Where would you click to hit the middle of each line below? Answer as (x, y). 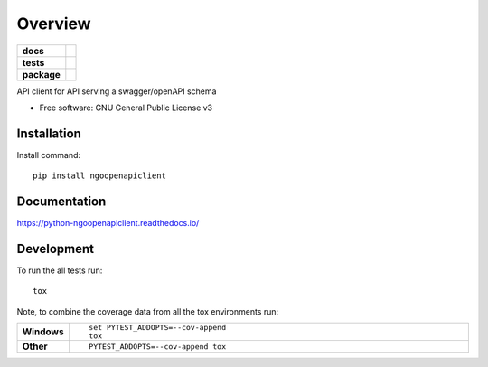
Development (56, 249)
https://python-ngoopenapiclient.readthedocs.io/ (108, 223)
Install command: (49, 155)
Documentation (61, 202)
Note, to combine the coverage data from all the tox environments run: (148, 311)
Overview (54, 24)
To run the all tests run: (60, 270)
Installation (49, 133)
